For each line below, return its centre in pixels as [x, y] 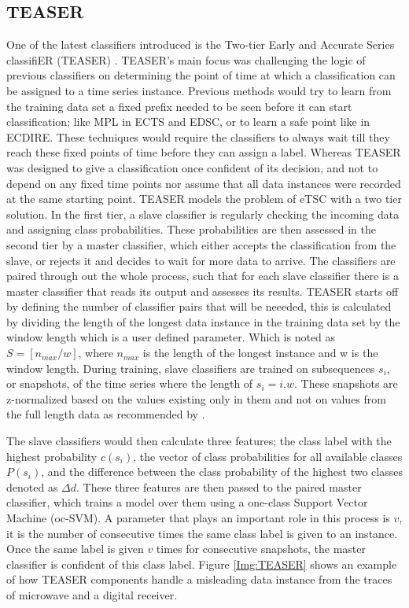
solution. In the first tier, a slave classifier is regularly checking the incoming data [203, 214]
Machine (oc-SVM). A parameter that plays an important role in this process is [198, 518]
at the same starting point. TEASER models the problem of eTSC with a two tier [204, 199]
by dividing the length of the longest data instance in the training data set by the [203, 321]
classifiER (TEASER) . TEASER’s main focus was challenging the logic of [186, 59]
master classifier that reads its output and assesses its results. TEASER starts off [203, 291]
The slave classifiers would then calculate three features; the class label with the [199, 441]
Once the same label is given [75, 549]
